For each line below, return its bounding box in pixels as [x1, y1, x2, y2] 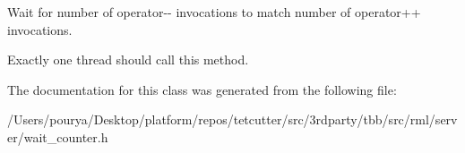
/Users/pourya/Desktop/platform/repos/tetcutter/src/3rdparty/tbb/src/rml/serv [7, 110, 458, 129]
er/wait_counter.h [7, 127, 108, 146]
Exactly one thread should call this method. [7, 50, 249, 69]
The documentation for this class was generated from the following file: [7, 80, 397, 98]
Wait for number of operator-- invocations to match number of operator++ [7, 3, 421, 21]
